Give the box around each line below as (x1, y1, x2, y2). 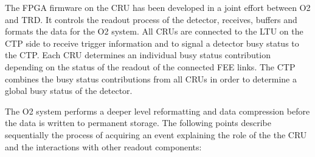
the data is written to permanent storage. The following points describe (5, 116, 271, 129)
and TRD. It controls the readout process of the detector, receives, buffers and (5, 13, 297, 25)
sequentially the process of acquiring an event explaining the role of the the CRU (5, 128, 307, 141)
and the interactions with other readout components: (5, 140, 202, 153)
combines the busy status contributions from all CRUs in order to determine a (5, 72, 297, 85)
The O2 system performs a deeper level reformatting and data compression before (5, 104, 310, 117)
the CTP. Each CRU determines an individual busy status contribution (5, 48, 271, 61)
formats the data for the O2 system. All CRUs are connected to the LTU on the (5, 25, 303, 38)
